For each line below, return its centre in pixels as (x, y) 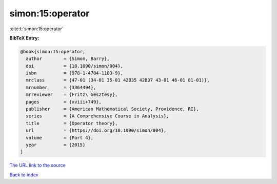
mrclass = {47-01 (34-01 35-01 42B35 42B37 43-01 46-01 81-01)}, (118, 80)
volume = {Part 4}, (60, 138)
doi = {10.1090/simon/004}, (74, 66)
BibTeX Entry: (24, 38)
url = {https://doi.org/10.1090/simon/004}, (96, 130)
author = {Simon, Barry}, (68, 59)
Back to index (24, 175)
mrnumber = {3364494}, (61, 87)
